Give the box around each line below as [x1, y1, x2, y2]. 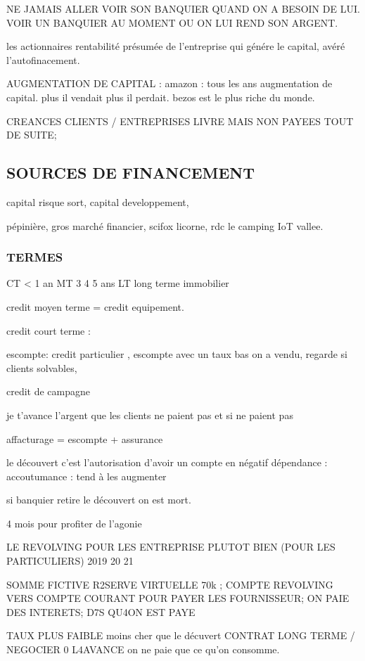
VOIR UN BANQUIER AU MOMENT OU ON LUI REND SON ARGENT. [6, 15, 338, 30]
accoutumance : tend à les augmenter [6, 468, 167, 483]
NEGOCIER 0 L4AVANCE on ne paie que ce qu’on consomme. [6, 642, 280, 657]
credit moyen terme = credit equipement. [6, 299, 184, 314]
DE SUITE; [6, 127, 57, 142]
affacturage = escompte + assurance [6, 431, 163, 446]
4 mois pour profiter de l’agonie [6, 515, 142, 530]
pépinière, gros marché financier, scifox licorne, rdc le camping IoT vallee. [6, 218, 324, 233]
